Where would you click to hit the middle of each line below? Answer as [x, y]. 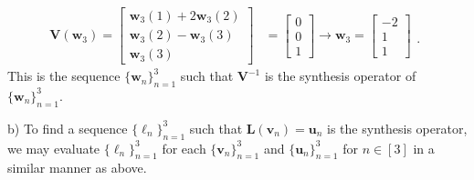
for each [184, 148]
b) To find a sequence [68, 128]
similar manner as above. [77, 168]
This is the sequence [64, 76]
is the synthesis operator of [340, 76]
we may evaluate [54, 148]
